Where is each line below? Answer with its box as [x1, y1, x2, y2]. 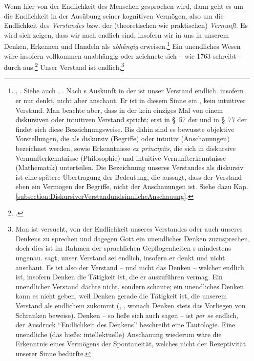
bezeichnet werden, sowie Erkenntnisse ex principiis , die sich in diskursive [15, 143, 236, 153]
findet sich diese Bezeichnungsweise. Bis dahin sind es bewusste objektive [15, 124, 234, 134]
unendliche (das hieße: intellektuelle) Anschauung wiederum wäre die [15, 329, 222, 339]
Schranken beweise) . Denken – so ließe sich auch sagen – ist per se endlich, [15, 310, 238, 320]
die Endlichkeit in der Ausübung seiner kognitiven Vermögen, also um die [4, 10, 224, 21]
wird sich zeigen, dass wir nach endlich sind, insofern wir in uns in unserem [4, 29, 229, 40]
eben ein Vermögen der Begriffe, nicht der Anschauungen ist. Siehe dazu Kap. [15, 181, 248, 191]
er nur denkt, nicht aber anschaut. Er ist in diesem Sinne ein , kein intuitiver [15, 95, 246, 106]
